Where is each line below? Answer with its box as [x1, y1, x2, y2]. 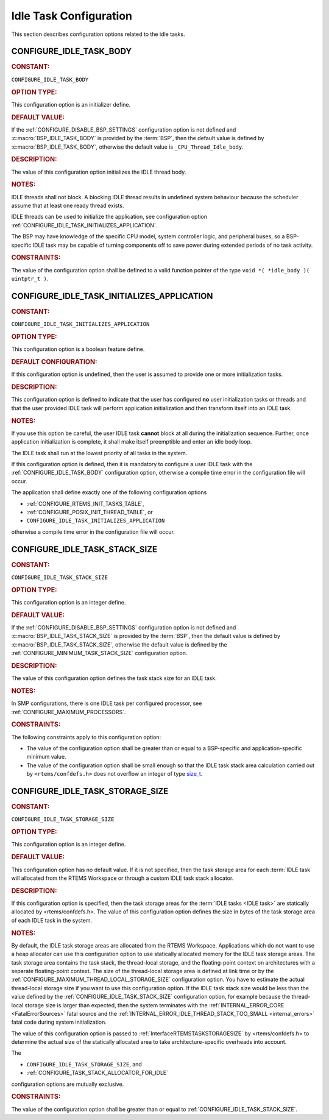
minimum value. [26, 753, 66, 760]
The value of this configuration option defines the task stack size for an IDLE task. [11, 675, 217, 682]
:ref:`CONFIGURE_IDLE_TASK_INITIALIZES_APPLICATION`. [11, 221, 158, 229]
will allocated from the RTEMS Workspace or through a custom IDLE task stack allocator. [11, 874, 234, 882]
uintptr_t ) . [11, 275, 49, 283]
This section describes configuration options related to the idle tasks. [11, 30, 185, 38]
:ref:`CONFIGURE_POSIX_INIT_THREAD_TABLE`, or [26, 508, 154, 516]
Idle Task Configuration [11, 9, 132, 23]
